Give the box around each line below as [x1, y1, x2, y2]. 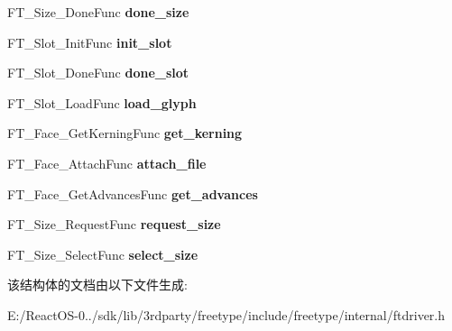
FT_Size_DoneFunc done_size [7, 3, 189, 21]
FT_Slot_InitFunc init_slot [7, 32, 172, 51]
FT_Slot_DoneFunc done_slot [7, 63, 189, 82]
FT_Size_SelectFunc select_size [7, 244, 198, 263]
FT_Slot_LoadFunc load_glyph [7, 93, 197, 112]
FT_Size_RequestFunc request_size [7, 215, 221, 234]
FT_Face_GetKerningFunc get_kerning [7, 124, 243, 143]
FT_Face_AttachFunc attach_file [7, 153, 207, 172]
